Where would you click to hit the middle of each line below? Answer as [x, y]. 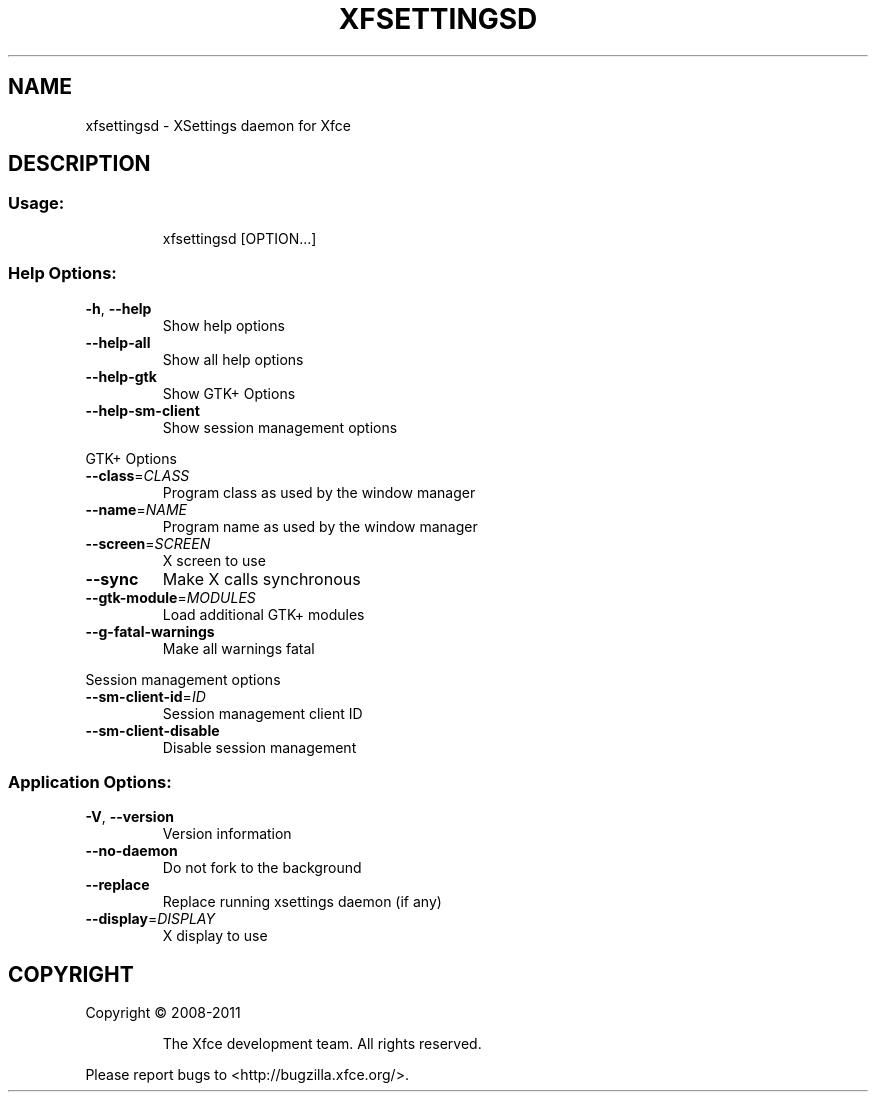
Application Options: [90, 781]
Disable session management [259, 747]
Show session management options [280, 427]
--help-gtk [121, 376]
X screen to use [214, 560]
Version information [227, 834]
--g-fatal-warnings [150, 631]
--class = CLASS [137, 475]
